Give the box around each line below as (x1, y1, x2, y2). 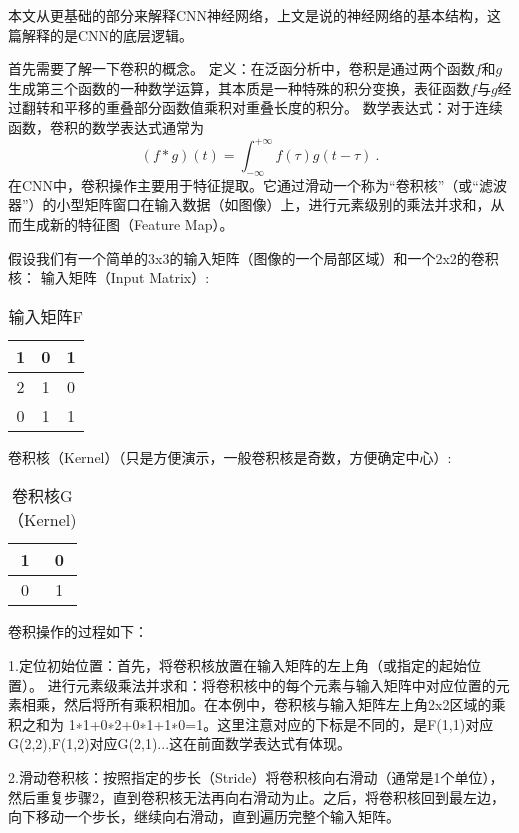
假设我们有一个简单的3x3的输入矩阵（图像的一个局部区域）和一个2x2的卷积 (8, 247, 499, 268)
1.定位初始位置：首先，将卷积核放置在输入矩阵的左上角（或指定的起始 (8, 655, 467, 676)
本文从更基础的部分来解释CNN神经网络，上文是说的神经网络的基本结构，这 (8, 5, 502, 25)
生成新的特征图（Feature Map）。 (21, 214, 234, 235)
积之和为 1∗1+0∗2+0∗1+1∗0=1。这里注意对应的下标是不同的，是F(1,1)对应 (8, 713, 494, 734)
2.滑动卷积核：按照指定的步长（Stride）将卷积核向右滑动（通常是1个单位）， (8, 766, 504, 787)
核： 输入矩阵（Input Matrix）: (8, 267, 210, 288)
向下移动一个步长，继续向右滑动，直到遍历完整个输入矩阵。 (8, 806, 400, 827)
